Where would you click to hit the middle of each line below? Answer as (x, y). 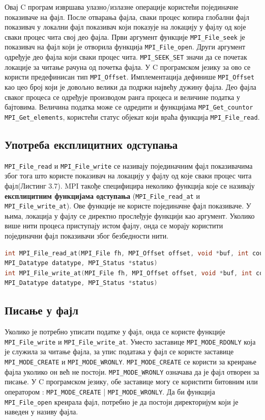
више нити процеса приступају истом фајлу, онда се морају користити (114, 226)
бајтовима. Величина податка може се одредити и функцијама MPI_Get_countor (129, 107)
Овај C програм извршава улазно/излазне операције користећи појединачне (122, 7)
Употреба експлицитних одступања (91, 144)
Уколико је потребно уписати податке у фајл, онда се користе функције (115, 332)
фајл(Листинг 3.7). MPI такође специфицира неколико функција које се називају (130, 185)
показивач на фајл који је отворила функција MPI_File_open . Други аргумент (125, 47)
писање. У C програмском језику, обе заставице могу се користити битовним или (131, 382)
